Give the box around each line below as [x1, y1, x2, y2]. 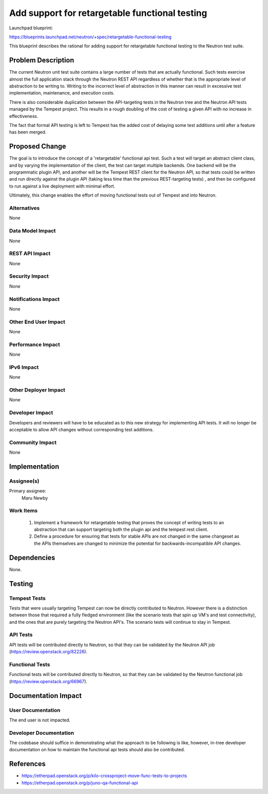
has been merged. [9, 129, 47, 135]
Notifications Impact [9, 296, 60, 302]
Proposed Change [9, 142, 67, 151]
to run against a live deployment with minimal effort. [9, 183, 116, 189]
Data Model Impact [9, 227, 56, 234]
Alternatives [9, 204, 40, 211]
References [9, 760, 46, 768]
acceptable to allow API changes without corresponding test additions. [9, 427, 154, 433]
